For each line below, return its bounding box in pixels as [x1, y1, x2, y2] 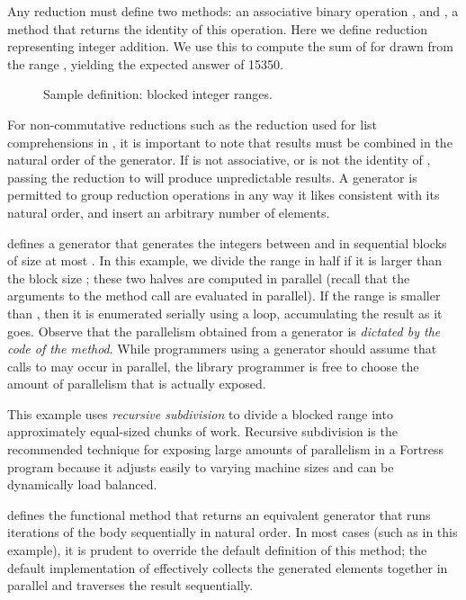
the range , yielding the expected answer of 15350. [7, 54, 283, 73]
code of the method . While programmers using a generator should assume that [7, 339, 437, 358]
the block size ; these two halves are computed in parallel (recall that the [7, 268, 410, 287]
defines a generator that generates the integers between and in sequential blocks [7, 233, 447, 252]
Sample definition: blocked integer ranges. [43, 85, 273, 103]
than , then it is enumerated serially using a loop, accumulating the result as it [7, 303, 443, 322]
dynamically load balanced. [7, 475, 157, 494]
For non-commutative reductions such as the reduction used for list [7, 114, 378, 133]
